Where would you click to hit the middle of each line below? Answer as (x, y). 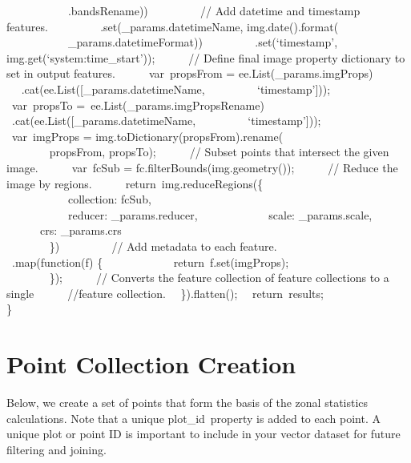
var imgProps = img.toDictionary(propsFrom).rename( (147, 136)
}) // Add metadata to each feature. (163, 246)
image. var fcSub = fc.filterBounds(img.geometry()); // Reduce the (202, 167)
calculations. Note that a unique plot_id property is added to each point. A (193, 418)
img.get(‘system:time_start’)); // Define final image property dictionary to (206, 57)
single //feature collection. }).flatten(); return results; (165, 293)
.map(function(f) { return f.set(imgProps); (150, 262)
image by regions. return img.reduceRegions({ (135, 183)
